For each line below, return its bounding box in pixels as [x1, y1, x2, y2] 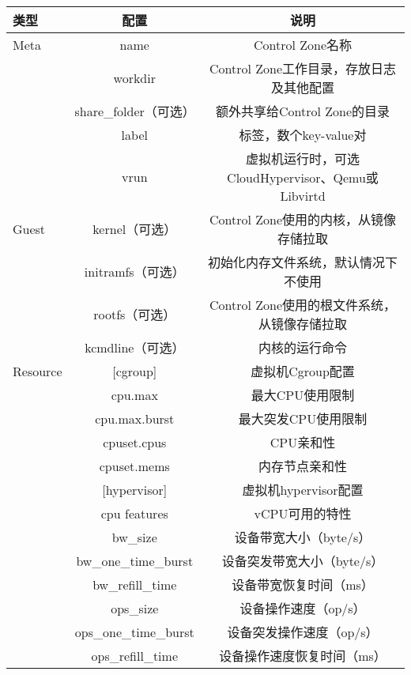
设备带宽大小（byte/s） [234, 528, 371, 546]
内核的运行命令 [258, 338, 347, 356]
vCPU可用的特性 [254, 504, 352, 522]
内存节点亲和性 [258, 457, 347, 475]
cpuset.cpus [103, 432, 167, 451]
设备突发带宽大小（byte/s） [221, 552, 384, 570]
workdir [113, 68, 156, 87]
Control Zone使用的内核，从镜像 [209, 210, 397, 228]
